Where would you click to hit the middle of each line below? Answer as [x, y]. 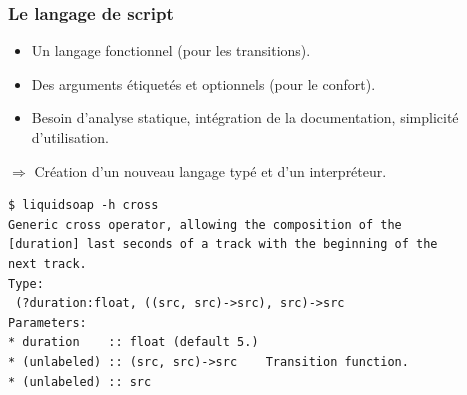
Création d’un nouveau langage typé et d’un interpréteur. [210, 170]
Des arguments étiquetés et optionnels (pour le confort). [203, 83]
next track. [47, 263]
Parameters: [47, 322]
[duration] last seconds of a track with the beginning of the [223, 244]
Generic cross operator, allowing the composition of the [205, 224]
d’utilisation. [70, 137]
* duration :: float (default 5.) [133, 342]
